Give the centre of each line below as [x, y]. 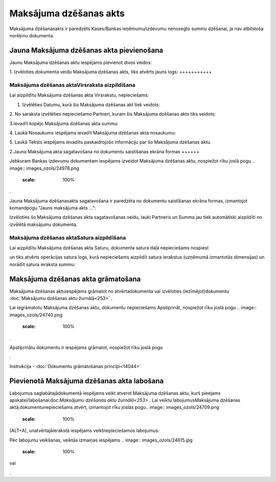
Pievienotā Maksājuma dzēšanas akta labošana [86, 381]
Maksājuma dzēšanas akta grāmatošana [75, 279]
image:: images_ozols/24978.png [44, 168]
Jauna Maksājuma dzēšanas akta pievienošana [86, 50]
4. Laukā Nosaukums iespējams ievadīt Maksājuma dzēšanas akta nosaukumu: [93, 132]
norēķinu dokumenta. [32, 35]
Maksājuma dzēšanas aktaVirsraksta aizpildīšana [72, 85]
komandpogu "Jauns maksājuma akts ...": [53, 208]
